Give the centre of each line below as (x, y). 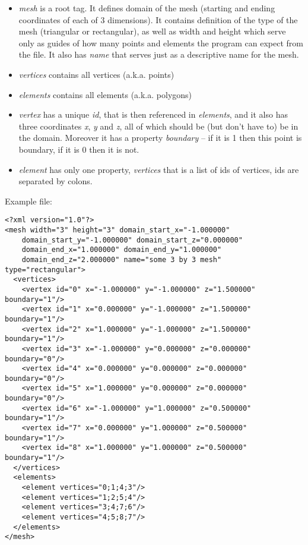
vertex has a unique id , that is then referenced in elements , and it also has (153, 114)
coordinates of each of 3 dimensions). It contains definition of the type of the (158, 19)
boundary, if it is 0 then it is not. (79, 149)
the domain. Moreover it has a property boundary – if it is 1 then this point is (160, 138)
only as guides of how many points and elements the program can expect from (161, 42)
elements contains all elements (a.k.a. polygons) (105, 94)
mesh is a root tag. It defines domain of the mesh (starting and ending (147, 8)
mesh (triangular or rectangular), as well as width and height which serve (152, 31)
